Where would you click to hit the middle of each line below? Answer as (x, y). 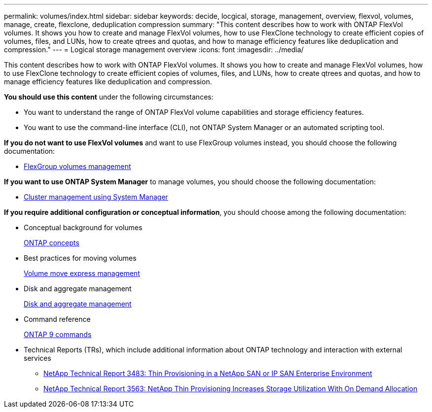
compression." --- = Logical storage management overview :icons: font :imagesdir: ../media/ (154, 50)
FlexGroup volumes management (77, 166)
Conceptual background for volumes (83, 227)
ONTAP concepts (52, 243)
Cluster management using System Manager (96, 197)
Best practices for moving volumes (80, 258)
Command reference (57, 319)
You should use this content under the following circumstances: (109, 97)
